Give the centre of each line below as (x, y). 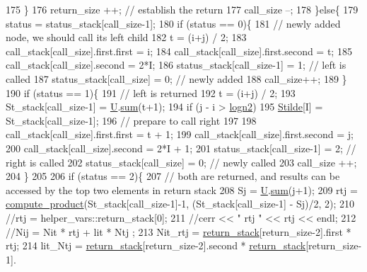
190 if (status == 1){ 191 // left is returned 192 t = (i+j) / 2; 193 (151, 92)
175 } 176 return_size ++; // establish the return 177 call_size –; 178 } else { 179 (182, 9)
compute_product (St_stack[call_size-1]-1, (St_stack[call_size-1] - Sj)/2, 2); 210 (180, 204)
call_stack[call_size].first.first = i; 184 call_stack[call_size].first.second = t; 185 (179, 51)
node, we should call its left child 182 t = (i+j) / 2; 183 (126, 37)
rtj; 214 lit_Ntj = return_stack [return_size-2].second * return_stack (156, 245)
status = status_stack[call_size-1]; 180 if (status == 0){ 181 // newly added (173, 23)
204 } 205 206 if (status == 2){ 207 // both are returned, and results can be (173, 176)
